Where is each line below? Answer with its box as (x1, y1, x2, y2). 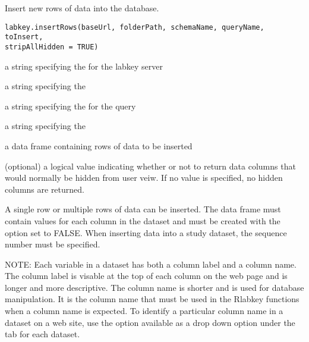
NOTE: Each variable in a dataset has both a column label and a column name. (5, 258, 297, 270)
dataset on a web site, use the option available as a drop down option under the (5, 316, 295, 328)
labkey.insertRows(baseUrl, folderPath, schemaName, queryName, (5, 23, 264, 32)
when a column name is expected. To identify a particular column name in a (5, 305, 283, 317)
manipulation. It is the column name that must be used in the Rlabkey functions (5, 293, 299, 305)
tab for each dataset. (5, 328, 80, 340)
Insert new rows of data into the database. (5, 2, 159, 14)
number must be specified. (5, 238, 100, 250)
